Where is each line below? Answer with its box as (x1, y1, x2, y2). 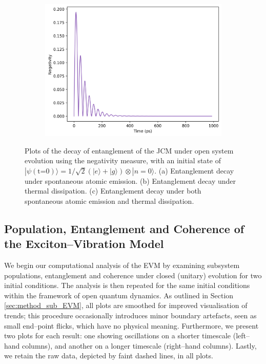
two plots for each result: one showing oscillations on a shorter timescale (4, 330, 231, 341)
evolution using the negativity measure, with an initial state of (25, 155, 221, 166)
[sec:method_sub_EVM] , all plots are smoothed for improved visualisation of (4, 300, 248, 311)
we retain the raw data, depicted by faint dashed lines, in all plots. (4, 350, 213, 361)
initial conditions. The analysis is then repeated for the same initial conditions (4, 280, 250, 291)
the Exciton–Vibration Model (4, 236, 164, 252)
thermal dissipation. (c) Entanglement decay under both (25, 185, 201, 196)
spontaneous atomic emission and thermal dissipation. (25, 195, 194, 206)
